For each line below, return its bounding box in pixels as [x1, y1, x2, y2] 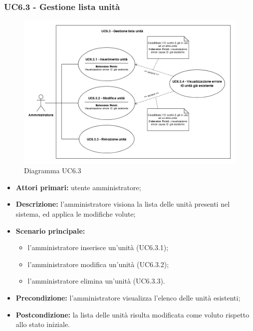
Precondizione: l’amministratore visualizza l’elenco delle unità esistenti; [15, 292, 241, 303]
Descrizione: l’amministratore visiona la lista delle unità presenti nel [15, 199, 230, 209]
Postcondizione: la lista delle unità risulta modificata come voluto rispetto [15, 309, 250, 320]
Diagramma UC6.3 [24, 165, 81, 176]
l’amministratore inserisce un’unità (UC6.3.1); [27, 242, 169, 253]
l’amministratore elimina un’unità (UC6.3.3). [27, 276, 165, 286]
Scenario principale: [15, 225, 85, 236]
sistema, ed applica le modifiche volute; [15, 208, 136, 219]
